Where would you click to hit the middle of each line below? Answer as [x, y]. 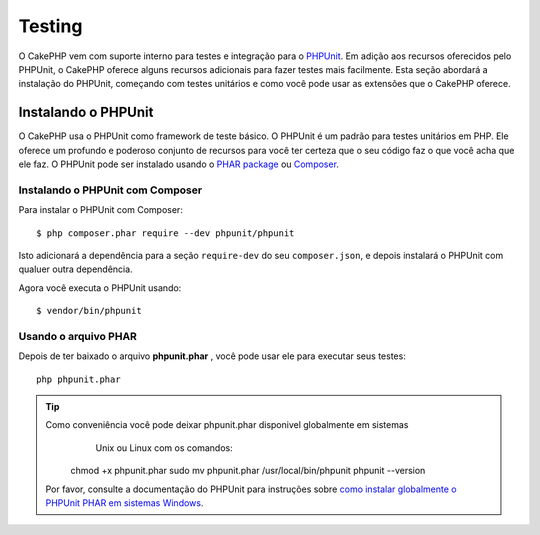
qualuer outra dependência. [76, 269]
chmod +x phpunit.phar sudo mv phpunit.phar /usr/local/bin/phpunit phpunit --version [248, 471]
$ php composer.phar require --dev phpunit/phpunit [165, 233]
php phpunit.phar [78, 379]
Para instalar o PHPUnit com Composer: [101, 210]
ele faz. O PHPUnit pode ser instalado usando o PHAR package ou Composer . [179, 164]
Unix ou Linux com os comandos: [164, 447]
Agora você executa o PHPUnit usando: [100, 287]
